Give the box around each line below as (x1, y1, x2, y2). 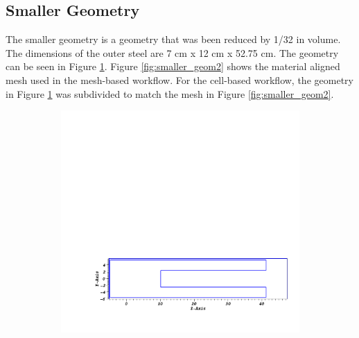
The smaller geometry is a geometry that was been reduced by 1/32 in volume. (6, 32, 341, 47)
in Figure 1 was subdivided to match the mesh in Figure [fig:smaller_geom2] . (6, 86, 334, 101)
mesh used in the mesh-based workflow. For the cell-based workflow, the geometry (6, 72, 353, 87)
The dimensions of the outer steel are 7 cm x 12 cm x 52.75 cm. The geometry (6, 45, 339, 60)
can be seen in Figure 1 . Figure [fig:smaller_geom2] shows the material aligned (6, 59, 340, 74)
